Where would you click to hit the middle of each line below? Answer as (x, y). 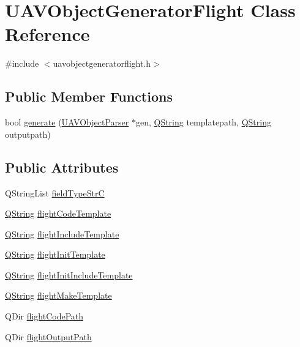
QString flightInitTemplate (55, 254)
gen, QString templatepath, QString (203, 122)
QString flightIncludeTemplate (62, 233)
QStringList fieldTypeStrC (55, 192)
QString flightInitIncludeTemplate (69, 274)
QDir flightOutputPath (48, 336)
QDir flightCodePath (44, 316)
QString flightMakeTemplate (58, 295)
